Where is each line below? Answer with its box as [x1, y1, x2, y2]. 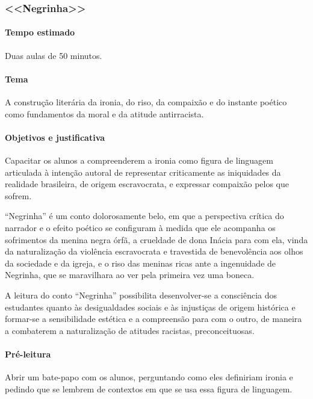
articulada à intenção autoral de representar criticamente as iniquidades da [5, 165, 281, 178]
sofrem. [5, 189, 32, 202]
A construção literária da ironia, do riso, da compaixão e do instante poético [5, 96, 287, 108]
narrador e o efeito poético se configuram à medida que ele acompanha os [5, 221, 276, 234]
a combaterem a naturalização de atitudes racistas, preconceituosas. [5, 324, 255, 336]
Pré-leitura [5, 347, 51, 360]
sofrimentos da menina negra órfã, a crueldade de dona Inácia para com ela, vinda [5, 233, 308, 246]
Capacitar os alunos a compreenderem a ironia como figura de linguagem [5, 154, 273, 167]
